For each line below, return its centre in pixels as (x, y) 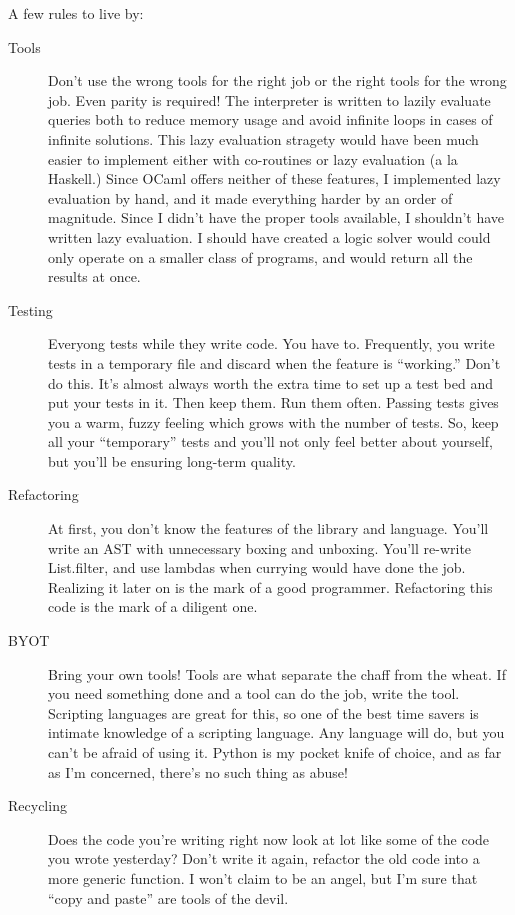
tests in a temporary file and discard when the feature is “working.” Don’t (274, 362)
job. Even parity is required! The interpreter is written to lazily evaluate (269, 99)
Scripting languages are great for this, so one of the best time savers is (263, 712)
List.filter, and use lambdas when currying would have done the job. (257, 567)
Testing (30, 309)
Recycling (37, 805)
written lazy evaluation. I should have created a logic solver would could (269, 236)
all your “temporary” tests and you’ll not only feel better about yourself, (270, 441)
